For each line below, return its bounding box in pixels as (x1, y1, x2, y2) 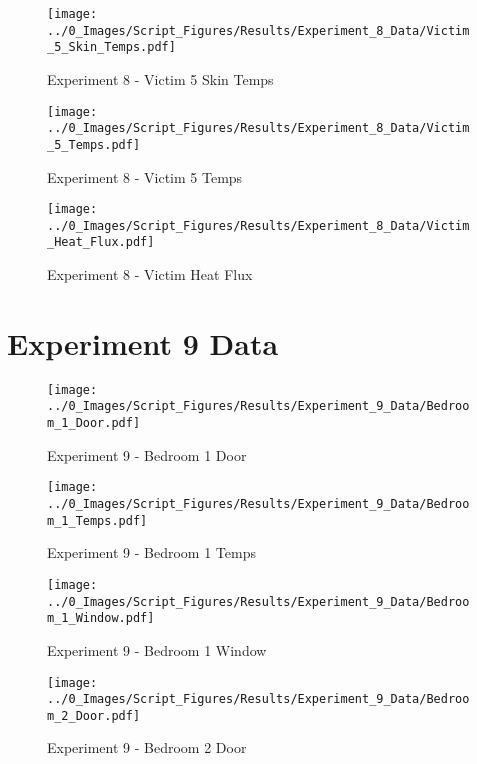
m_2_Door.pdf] (47, 708, 141, 723)
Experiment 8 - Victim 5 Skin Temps (47, 68, 274, 89)
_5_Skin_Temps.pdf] (47, 40, 176, 55)
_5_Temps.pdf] (47, 137, 141, 152)
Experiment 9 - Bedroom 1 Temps (47, 542, 256, 563)
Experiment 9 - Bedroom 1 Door (47, 444, 247, 465)
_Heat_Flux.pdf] (47, 235, 155, 250)
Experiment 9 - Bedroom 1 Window (47, 639, 267, 660)
